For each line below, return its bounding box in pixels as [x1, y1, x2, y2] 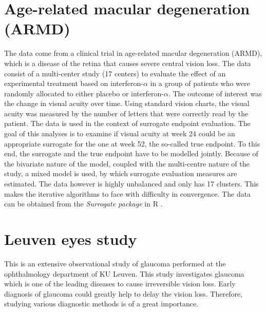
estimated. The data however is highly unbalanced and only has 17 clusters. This [4, 178, 259, 189]
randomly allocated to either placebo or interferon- [4, 88, 164, 98]
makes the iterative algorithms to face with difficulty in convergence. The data [4, 188, 251, 199]
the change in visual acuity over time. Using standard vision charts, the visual [4, 98, 250, 109]
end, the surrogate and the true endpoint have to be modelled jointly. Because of [4, 148, 258, 159]
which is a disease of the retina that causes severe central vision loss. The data [4, 57, 251, 68]
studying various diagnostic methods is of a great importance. [4, 298, 199, 309]
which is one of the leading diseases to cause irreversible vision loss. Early [4, 278, 236, 289]
